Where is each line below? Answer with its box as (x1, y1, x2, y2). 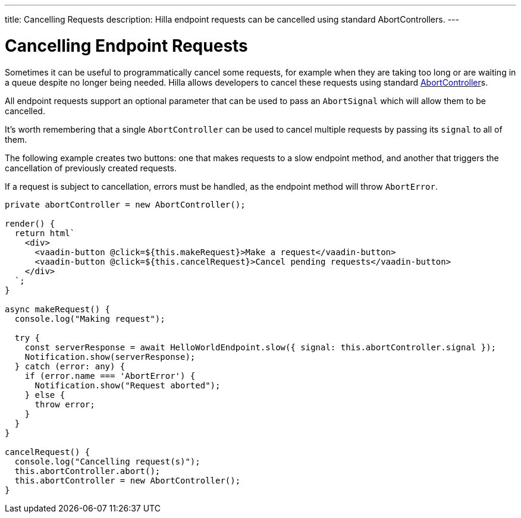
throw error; (34, 399, 95, 409)
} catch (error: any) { (14, 361, 125, 371)
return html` (14, 228, 76, 238)
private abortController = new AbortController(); (5, 199, 246, 209)
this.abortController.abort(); (14, 466, 161, 476)
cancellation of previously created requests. (5, 162, 177, 173)
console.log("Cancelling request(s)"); (14, 456, 200, 466)
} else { (24, 390, 65, 400)
